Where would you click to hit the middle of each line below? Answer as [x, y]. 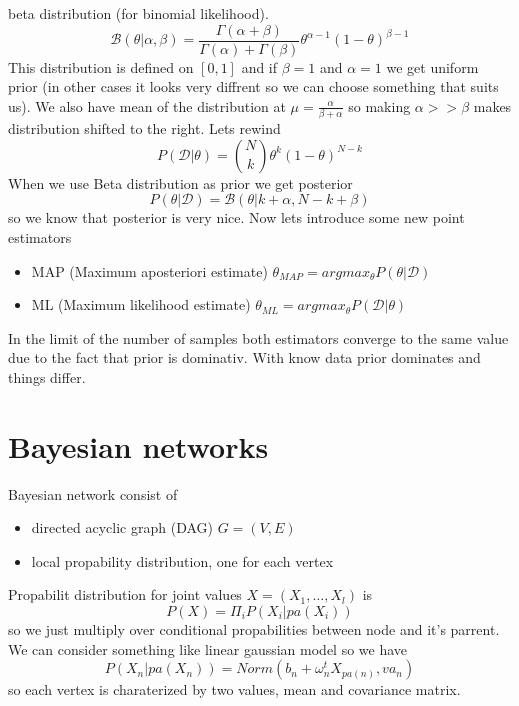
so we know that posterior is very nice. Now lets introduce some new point [236, 217]
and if [259, 66]
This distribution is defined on [101, 66]
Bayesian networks [138, 445]
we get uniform [432, 66]
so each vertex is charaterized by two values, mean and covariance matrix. [234, 689]
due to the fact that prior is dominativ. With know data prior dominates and [244, 357]
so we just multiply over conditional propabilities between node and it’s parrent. [254, 629]
